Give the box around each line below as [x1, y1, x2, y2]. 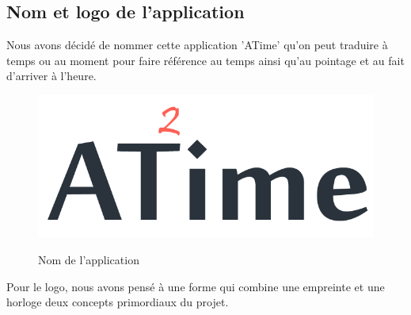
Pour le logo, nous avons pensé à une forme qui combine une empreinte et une [6, 278, 385, 294]
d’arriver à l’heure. [6, 67, 97, 84]
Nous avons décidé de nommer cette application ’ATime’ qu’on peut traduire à [6, 36, 388, 53]
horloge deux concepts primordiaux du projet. [6, 294, 229, 310]
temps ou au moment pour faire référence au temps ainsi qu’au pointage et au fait [6, 52, 405, 68]
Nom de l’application [38, 251, 139, 267]
